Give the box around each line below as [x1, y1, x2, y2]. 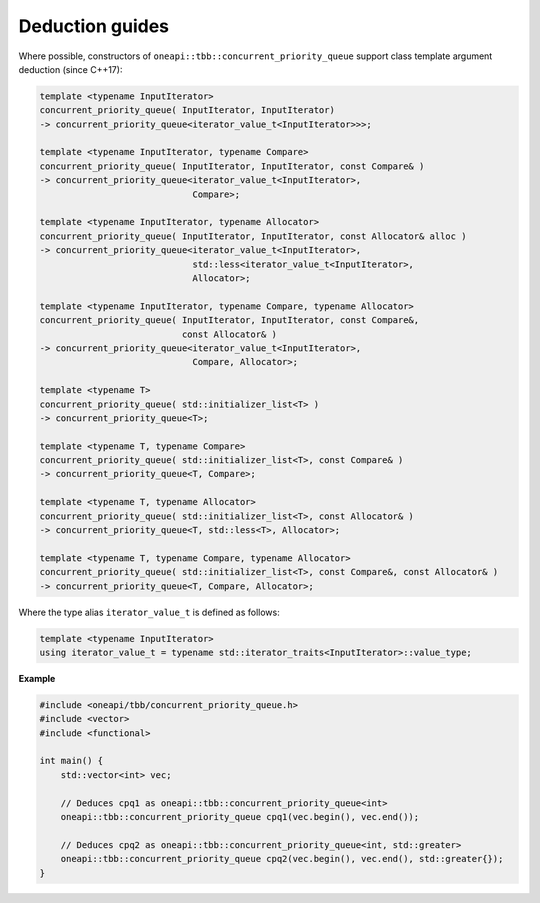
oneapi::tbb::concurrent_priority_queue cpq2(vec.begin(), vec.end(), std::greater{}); [60, 853, 504, 865]
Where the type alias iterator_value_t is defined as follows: [18, 606, 280, 618]
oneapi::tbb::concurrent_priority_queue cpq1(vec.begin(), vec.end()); [60, 811, 420, 823]
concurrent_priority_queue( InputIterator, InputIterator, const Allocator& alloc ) [39, 230, 467, 242]
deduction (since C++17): [18, 63, 123, 75]
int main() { [39, 755, 104, 767]
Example [18, 672, 56, 684]
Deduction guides [18, 15, 170, 37]
